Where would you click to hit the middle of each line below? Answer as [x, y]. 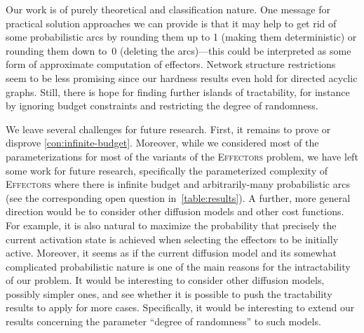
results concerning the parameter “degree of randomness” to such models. [163, 321]
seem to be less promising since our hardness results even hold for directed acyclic [182, 77]
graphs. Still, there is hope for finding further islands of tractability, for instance [178, 91]
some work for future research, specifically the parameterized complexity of [167, 170]
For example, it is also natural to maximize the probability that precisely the [171, 225]
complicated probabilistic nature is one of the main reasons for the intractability [178, 266]
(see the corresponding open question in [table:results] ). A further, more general [178, 197]
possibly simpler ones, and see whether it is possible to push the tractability [169, 293]
